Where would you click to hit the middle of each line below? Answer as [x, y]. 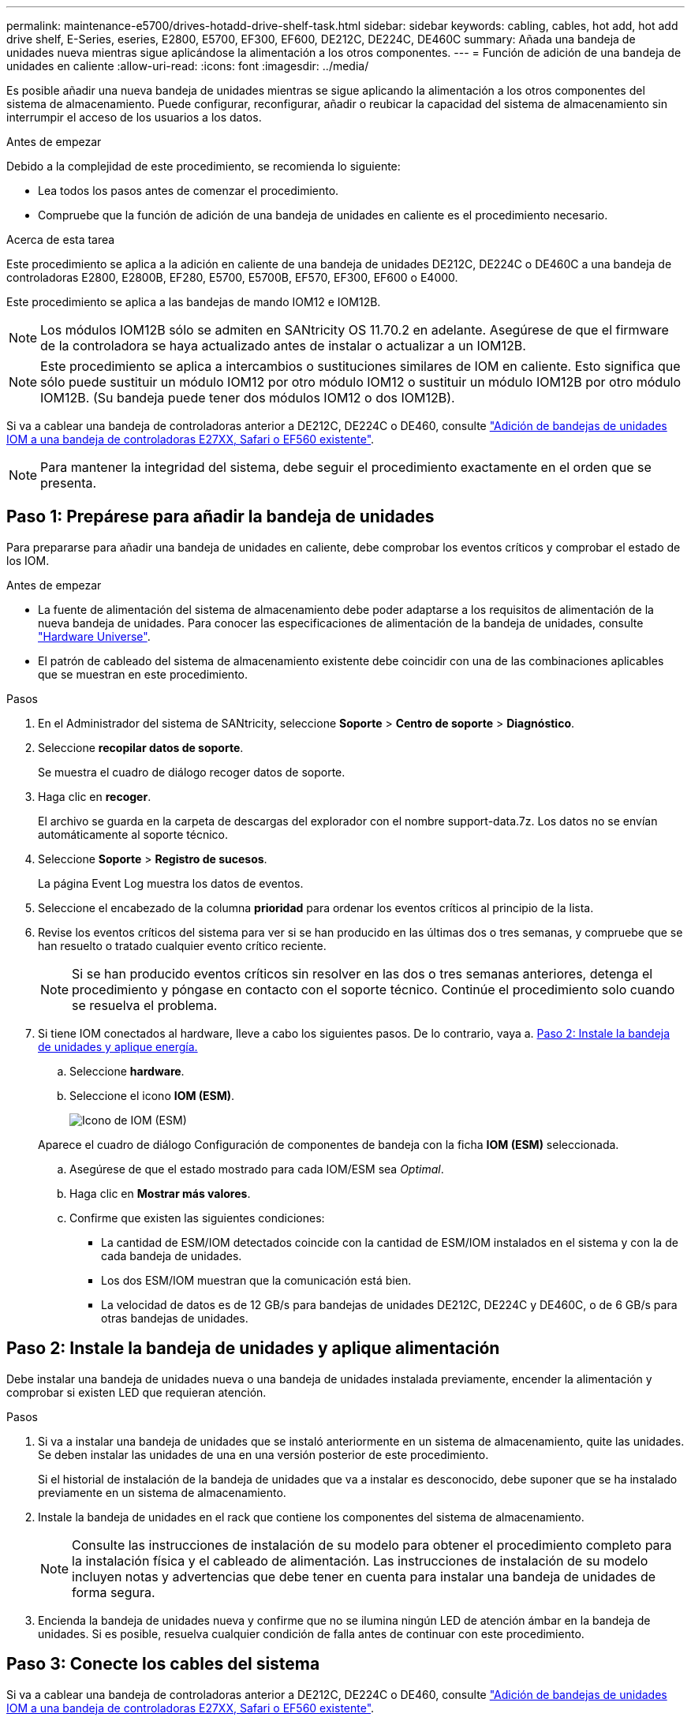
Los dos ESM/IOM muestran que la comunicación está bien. [256, 1280]
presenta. [69, 483]
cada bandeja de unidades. [172, 1255]
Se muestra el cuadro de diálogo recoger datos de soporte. [192, 772]
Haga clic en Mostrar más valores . [160, 1193]
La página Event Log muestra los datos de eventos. [171, 883]
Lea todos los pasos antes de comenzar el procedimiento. [189, 191]
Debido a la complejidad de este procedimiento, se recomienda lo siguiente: [204, 166]
